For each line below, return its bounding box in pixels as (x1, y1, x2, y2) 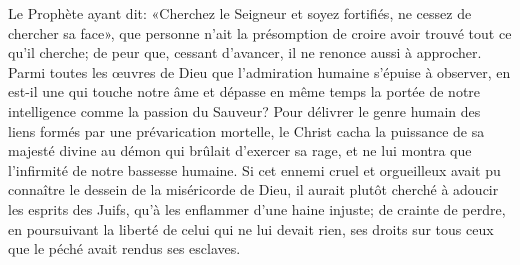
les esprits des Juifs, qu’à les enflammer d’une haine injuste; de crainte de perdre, (8, 198, 506, 219)
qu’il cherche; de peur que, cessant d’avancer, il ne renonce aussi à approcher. (8, 42, 482, 63)
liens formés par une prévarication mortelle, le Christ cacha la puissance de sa (8, 120, 485, 141)
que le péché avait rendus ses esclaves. (8, 238, 241, 259)
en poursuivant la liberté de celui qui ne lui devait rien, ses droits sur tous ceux (8, 218, 494, 239)
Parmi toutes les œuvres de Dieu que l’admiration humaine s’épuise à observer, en (8, 61, 511, 82)
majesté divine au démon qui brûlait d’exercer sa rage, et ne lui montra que (8, 140, 472, 161)
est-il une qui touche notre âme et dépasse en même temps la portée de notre (8, 81, 481, 102)
